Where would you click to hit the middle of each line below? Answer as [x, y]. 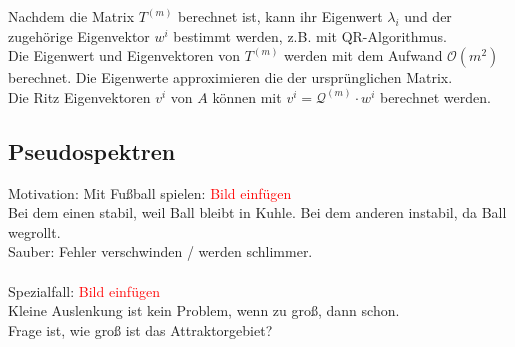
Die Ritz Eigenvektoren [79, 96]
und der [428, 16]
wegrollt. [34, 231]
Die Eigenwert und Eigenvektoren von [124, 55]
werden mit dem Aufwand [363, 55]
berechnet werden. [435, 96]
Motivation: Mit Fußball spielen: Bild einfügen [150, 192]
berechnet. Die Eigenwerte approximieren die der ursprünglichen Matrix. [230, 77]
